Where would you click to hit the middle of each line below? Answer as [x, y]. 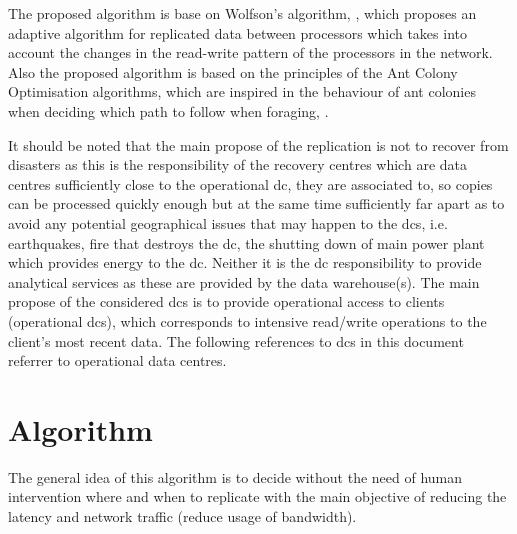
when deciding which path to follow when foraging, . [168, 110]
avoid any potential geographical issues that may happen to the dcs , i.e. [228, 222]
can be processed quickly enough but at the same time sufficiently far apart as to [256, 203]
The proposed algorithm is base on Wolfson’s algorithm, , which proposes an [242, 13]
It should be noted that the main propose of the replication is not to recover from [258, 144]
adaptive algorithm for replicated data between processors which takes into [237, 32]
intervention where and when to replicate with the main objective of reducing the [257, 496]
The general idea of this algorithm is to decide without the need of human [235, 476]
